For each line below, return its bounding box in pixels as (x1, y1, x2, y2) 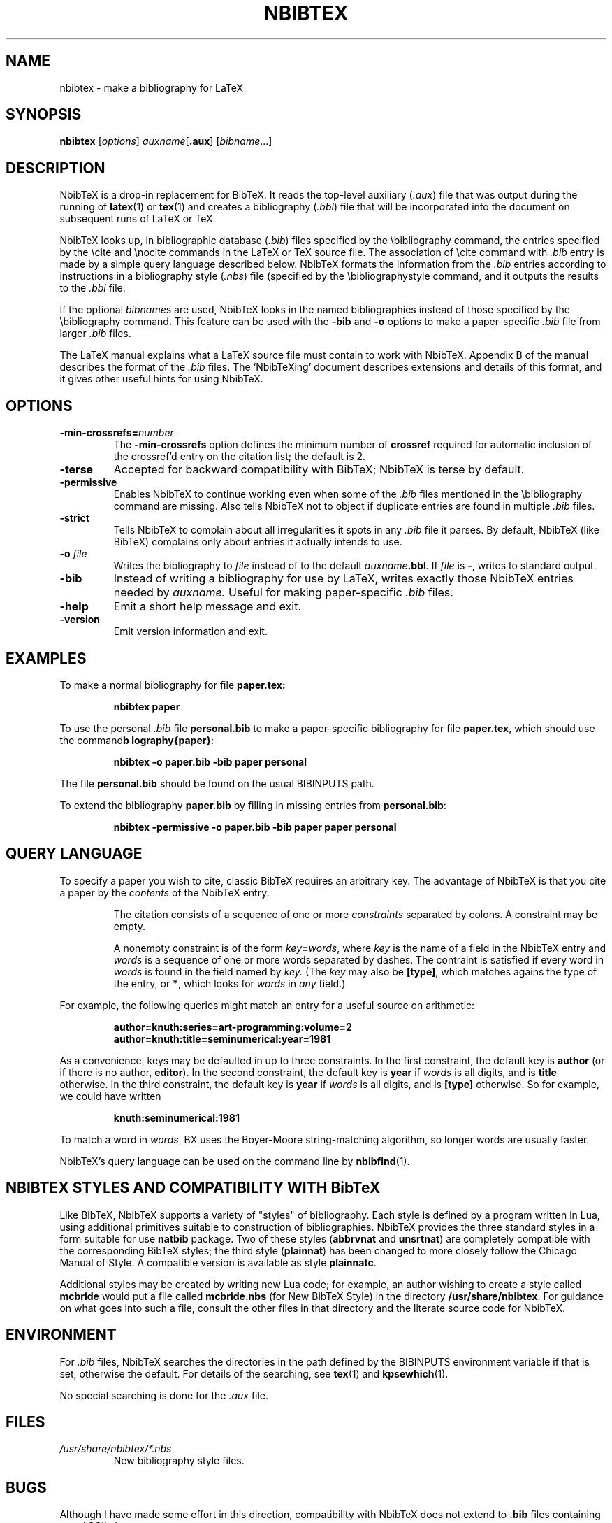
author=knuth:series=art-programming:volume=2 (113, 1020, 352, 1033)
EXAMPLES (6, 649, 87, 667)
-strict (59, 512, 89, 524)
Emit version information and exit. (113, 625, 268, 638)
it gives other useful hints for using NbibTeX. (59, 373, 263, 385)
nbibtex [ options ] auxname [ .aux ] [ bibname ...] (59, 135, 272, 148)
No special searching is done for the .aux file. (59, 1389, 269, 1401)
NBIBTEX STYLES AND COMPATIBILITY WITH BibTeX (6, 1179, 381, 1197)
